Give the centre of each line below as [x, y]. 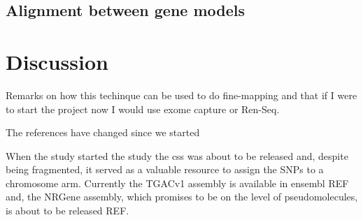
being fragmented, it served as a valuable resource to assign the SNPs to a [165, 169]
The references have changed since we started [103, 132]
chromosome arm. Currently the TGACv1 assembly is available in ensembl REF [177, 183]
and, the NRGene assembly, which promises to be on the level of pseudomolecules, [182, 197]
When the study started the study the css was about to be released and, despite [177, 155]
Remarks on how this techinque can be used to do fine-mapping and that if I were [181, 95]
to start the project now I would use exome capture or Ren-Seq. [143, 109]
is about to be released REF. [67, 211]
